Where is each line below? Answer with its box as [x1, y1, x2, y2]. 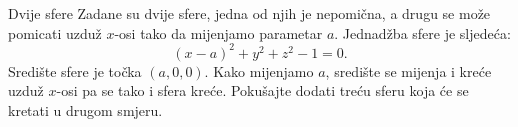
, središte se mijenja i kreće [325, 60, 492, 81]
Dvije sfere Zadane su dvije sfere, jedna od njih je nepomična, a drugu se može [8, 3, 491, 23]
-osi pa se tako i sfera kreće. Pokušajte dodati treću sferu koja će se [56, 80, 469, 101]
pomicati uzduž [8, 22, 102, 43]
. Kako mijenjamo [204, 60, 314, 81]
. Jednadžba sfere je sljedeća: [334, 22, 511, 43]
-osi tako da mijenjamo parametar [114, 22, 323, 43]
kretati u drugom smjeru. [8, 99, 163, 120]
